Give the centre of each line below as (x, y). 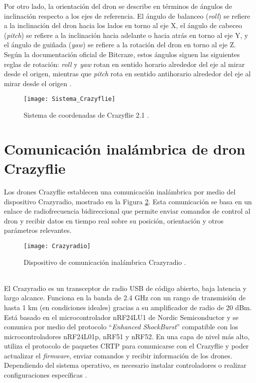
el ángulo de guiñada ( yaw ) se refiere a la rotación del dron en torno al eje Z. (120, 45)
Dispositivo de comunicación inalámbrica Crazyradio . (105, 262)
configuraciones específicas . (46, 375)
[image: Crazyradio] (57, 246)
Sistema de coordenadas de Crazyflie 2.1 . (86, 115)
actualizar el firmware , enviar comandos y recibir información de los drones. (118, 355)
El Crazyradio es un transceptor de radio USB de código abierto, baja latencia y (125, 288)
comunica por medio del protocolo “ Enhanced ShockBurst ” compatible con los (121, 327)
